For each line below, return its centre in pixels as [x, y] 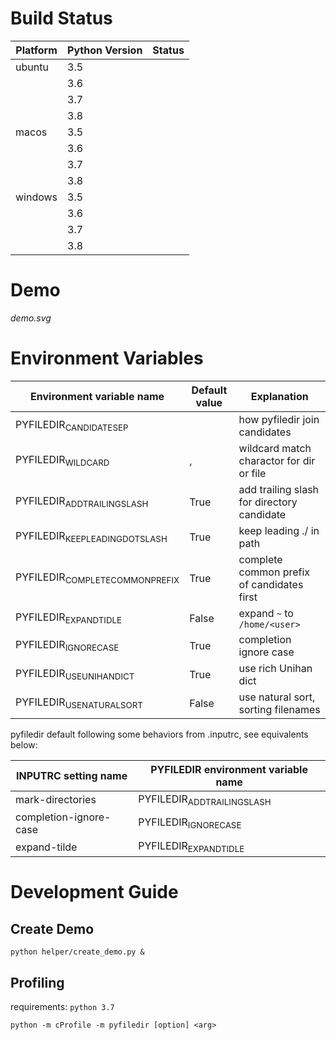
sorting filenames [279, 709]
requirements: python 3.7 [62, 1006]
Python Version [105, 50]
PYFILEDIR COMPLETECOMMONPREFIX [97, 578]
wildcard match [275, 448]
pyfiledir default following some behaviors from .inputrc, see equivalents [159, 734]
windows [36, 197]
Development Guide [94, 892]
